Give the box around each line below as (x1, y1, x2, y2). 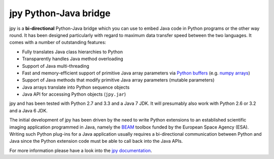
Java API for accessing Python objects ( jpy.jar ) (22, 91, 126, 97)
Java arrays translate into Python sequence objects (22, 84, 130, 90)
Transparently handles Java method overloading (22, 56, 124, 62)
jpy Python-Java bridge (9, 8, 111, 19)
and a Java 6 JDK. (9, 107, 48, 113)
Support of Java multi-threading (22, 63, 89, 69)
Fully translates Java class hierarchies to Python (22, 49, 123, 55)
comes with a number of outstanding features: (9, 39, 107, 46)
